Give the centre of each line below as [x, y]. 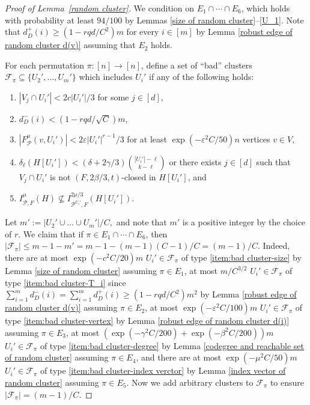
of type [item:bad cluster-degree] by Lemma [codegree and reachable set [172, 345]
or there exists [195, 161]
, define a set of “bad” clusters [196, 65]
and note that [141, 222]
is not [60, 176]
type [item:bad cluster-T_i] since [65, 282]
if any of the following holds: [202, 77]
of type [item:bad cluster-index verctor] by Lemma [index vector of [163, 370]
